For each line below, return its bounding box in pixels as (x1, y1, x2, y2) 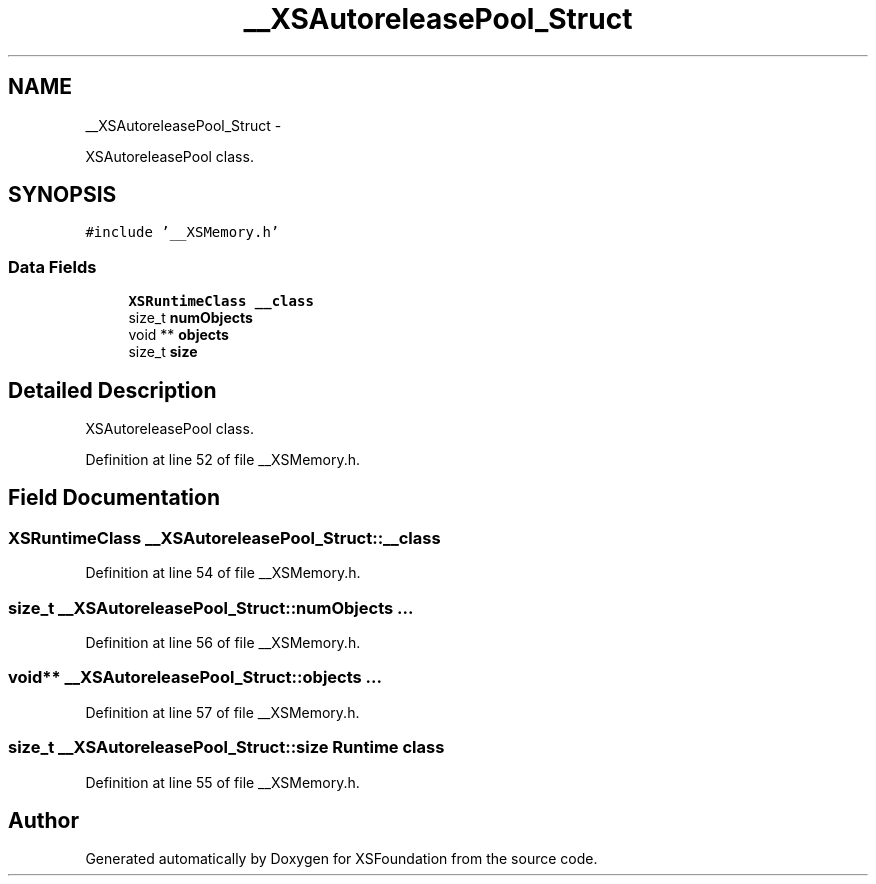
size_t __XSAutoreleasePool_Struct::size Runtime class (8, 737, 445, 758)
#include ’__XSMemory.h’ (85, 224, 280, 241)
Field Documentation (8, 485, 220, 511)
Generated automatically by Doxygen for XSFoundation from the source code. (85, 850, 598, 868)
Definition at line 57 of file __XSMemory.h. (85, 703, 360, 721)
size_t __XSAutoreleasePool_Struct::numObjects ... (8, 597, 414, 618)
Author (8, 807, 79, 833)
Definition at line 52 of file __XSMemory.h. (85, 451, 361, 469)
